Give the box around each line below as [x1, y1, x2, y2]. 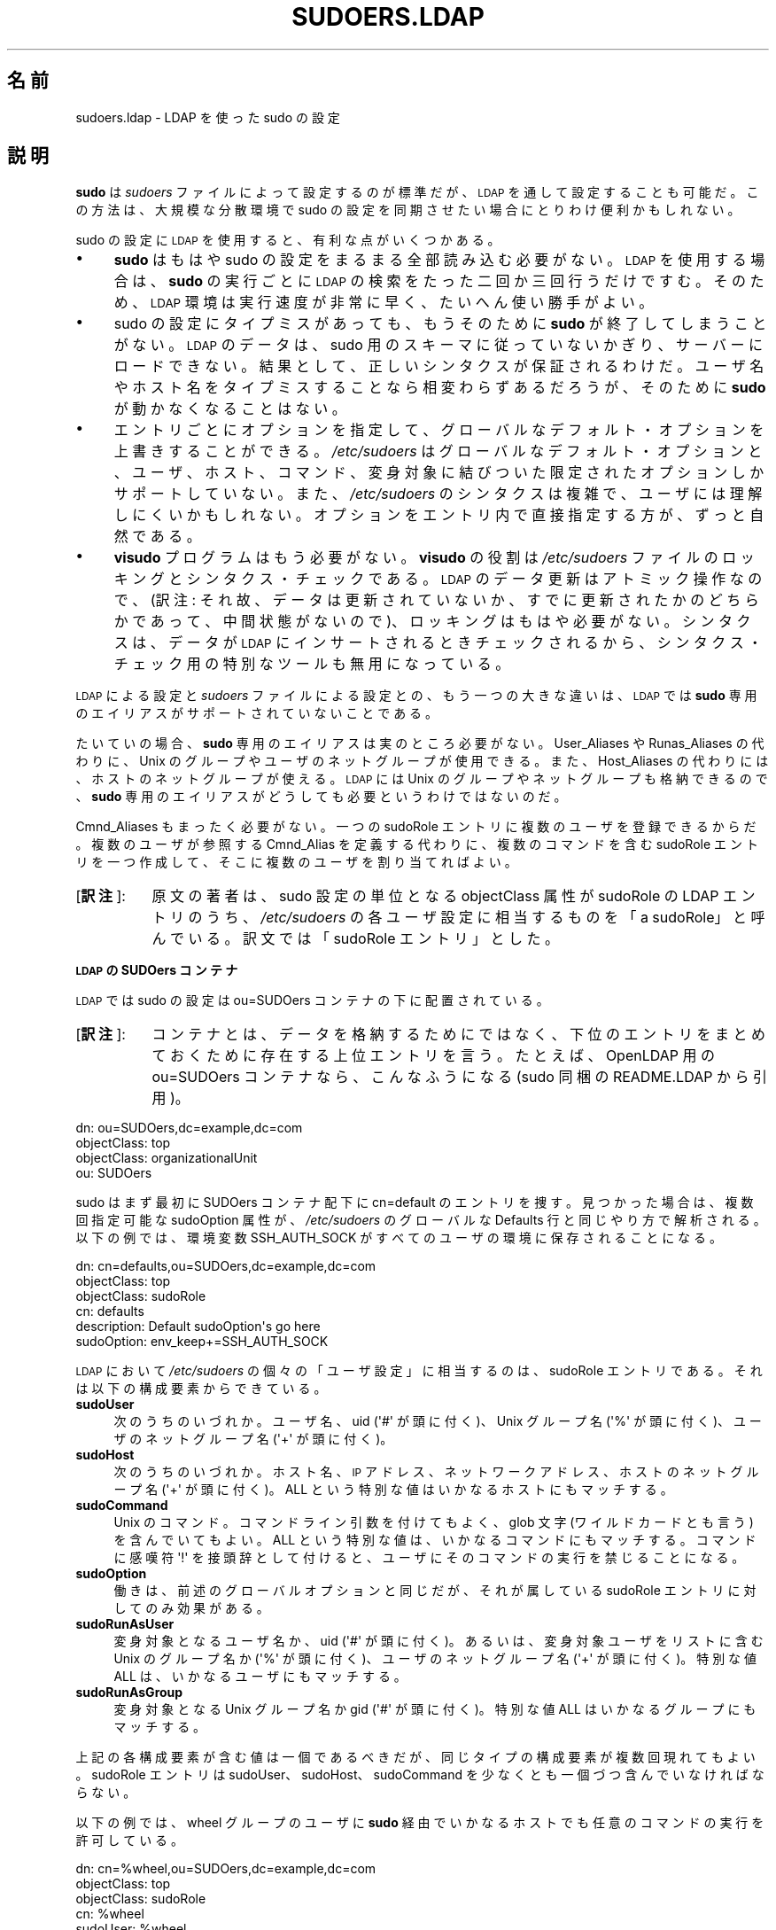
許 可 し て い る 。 [75, 1833, 184, 1848]
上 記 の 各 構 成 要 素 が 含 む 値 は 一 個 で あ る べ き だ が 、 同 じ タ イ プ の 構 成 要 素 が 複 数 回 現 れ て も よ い [75, 1749, 756, 1765]
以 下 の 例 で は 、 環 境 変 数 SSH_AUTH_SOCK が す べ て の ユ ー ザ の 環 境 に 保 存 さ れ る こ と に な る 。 [75, 1230, 722, 1246]
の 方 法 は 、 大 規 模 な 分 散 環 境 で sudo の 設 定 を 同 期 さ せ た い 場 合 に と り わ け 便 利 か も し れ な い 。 [75, 202, 741, 218]
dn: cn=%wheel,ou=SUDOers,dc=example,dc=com [75, 1861, 376, 1877]
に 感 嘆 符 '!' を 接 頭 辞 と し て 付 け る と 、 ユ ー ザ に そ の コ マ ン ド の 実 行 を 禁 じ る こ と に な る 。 [113, 1550, 745, 1566]
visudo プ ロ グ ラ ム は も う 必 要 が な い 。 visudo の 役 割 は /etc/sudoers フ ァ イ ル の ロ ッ [113, 549, 755, 567]
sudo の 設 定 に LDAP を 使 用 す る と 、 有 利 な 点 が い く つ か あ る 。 [75, 232, 501, 248]
